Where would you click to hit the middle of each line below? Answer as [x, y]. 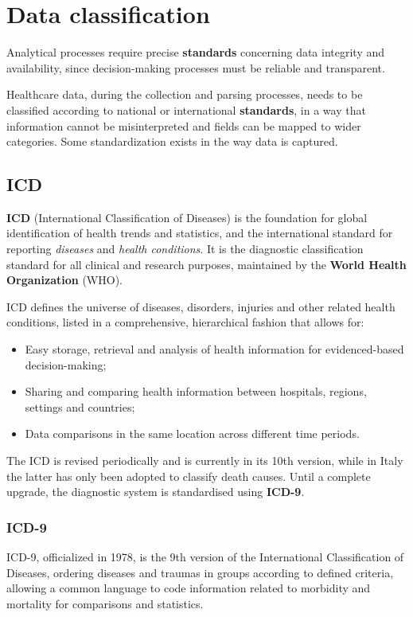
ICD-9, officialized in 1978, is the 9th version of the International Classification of [205, 557]
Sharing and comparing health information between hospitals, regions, [196, 391]
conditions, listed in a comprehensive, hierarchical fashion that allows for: [185, 322]
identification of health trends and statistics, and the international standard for [200, 233]
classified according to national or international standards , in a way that [186, 109]
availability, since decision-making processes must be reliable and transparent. [196, 67]
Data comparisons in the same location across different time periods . [192, 433]
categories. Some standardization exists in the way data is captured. [172, 141]
